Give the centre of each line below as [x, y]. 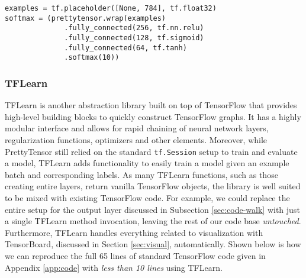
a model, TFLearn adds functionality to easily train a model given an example [147, 163]
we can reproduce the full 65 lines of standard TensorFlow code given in [135, 255]
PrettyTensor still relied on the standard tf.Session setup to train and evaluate [151, 151]
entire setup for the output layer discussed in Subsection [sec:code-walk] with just [152, 209]
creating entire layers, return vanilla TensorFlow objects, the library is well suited [153, 186]
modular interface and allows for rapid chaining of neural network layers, [137, 128]
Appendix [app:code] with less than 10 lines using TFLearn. [114, 267]
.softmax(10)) [92, 58]
